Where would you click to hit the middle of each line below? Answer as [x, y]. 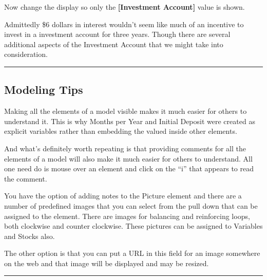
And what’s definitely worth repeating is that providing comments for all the [125, 148]
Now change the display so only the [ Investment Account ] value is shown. [125, 7]
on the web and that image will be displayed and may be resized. [107, 263]
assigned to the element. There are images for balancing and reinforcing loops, [127, 216]
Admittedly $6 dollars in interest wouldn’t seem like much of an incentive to [124, 24]
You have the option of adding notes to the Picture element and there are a [123, 196]
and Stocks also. [30, 236]
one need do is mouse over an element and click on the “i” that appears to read [129, 168]
